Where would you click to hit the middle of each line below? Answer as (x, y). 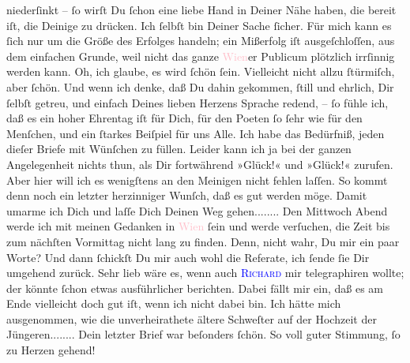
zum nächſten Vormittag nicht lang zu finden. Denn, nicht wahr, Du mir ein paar (203, 241)
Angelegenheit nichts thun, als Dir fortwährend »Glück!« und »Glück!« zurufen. (200, 164)
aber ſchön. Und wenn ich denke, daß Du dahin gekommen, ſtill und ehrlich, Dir (200, 86)
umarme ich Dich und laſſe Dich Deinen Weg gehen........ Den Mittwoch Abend (197, 210)
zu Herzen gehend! (51, 350)
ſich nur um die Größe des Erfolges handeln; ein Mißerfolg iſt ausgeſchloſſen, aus (201, 41)
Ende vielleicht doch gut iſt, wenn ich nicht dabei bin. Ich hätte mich (174, 303)
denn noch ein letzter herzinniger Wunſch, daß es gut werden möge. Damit (187, 195)
